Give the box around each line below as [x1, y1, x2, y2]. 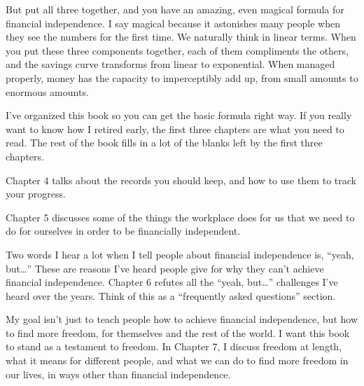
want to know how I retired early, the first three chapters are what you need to [6, 121, 344, 136]
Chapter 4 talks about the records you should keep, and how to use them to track [6, 172, 356, 187]
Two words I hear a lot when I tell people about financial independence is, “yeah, [6, 247, 354, 261]
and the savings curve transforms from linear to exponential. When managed [6, 57, 335, 71]
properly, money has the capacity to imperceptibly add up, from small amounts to [6, 70, 358, 85]
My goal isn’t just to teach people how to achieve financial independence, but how [6, 312, 358, 326]
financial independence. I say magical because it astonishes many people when [6, 15, 340, 30]
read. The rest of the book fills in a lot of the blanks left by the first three [6, 135, 323, 150]
